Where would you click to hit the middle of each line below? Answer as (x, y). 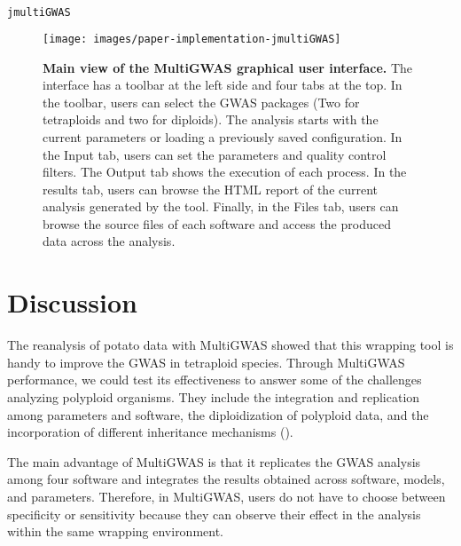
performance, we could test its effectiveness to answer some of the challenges (215, 380)
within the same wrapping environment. (116, 531)
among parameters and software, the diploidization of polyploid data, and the (218, 414)
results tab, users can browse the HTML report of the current (211, 189)
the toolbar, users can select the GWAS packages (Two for (201, 102)
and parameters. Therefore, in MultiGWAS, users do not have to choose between (227, 496)
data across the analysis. (109, 241)
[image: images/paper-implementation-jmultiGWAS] (192, 39)
